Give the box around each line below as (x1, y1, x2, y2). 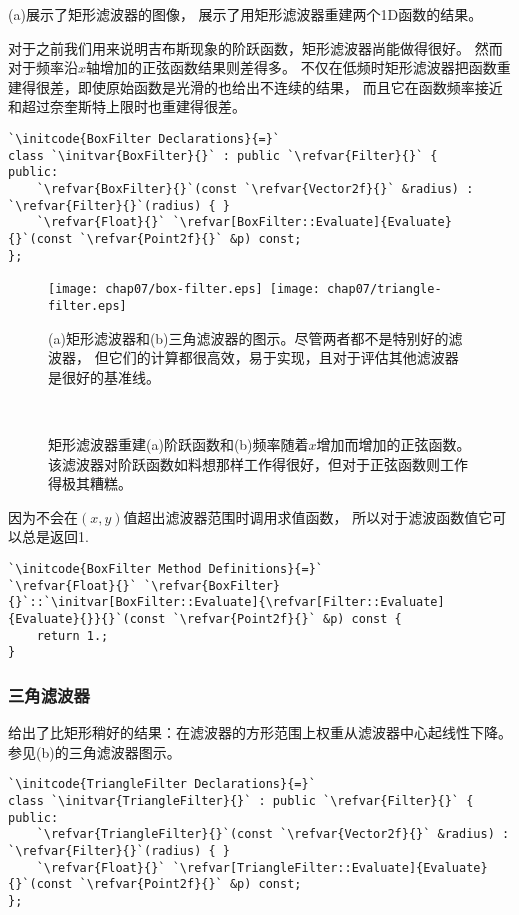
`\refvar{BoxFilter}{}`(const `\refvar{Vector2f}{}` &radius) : (36, 181, 474, 196)
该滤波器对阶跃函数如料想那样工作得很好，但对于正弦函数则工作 (48, 453, 468, 474)
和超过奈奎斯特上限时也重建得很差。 (8, 96, 246, 117)
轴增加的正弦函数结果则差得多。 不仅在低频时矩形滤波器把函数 (86, 57, 497, 78)
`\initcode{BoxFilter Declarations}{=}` (8, 131, 281, 146)
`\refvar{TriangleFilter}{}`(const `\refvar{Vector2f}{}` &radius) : (36, 827, 510, 842)
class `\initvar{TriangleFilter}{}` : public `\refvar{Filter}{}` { (8, 793, 474, 808)
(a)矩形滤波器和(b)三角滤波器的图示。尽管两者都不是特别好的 (48, 327, 449, 348)
